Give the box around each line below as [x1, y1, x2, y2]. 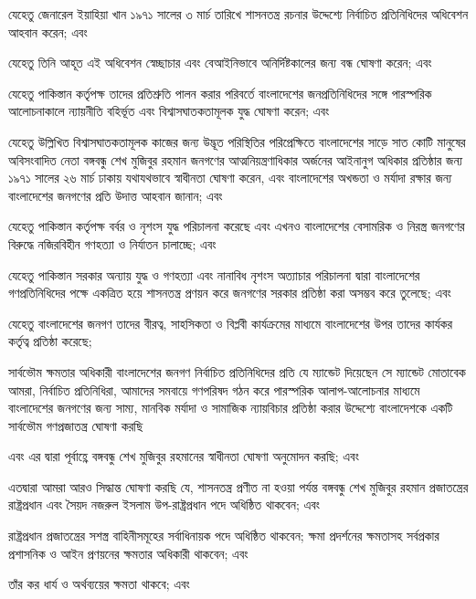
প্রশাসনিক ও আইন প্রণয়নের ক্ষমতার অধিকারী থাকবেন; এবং [8, 543, 249, 562]
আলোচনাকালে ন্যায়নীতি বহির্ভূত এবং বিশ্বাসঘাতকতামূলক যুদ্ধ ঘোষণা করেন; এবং [8, 101, 330, 121]
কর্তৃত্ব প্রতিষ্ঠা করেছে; [8, 331, 92, 351]
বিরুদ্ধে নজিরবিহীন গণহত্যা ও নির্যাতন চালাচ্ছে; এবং [8, 234, 217, 253]
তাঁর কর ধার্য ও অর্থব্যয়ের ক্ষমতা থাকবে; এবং [8, 574, 190, 594]
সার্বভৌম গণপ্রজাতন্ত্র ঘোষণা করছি [8, 415, 143, 435]
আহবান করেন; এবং [8, 22, 88, 41]
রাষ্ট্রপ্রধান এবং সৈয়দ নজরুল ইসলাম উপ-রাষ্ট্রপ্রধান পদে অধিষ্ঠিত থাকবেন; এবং [8, 495, 321, 514]
